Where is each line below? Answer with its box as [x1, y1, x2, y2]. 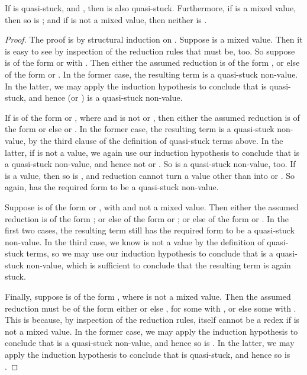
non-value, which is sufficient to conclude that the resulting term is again [26, 258, 291, 271]
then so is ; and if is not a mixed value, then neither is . [5, 13, 207, 25]
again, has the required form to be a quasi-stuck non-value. [5, 181, 219, 193]
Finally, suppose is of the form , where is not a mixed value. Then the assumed [5, 290, 291, 303]
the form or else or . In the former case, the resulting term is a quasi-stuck [5, 123, 274, 135]
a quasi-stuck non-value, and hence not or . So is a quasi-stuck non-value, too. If [5, 158, 296, 170]
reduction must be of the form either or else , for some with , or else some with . [5, 302, 296, 314]
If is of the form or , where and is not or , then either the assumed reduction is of [5, 111, 300, 123]
